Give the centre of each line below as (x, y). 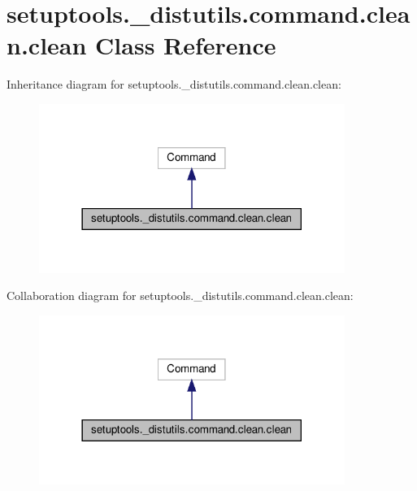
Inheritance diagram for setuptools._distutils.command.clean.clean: (174, 84)
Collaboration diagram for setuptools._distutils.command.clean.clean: (180, 295)
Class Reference (186, 45)
